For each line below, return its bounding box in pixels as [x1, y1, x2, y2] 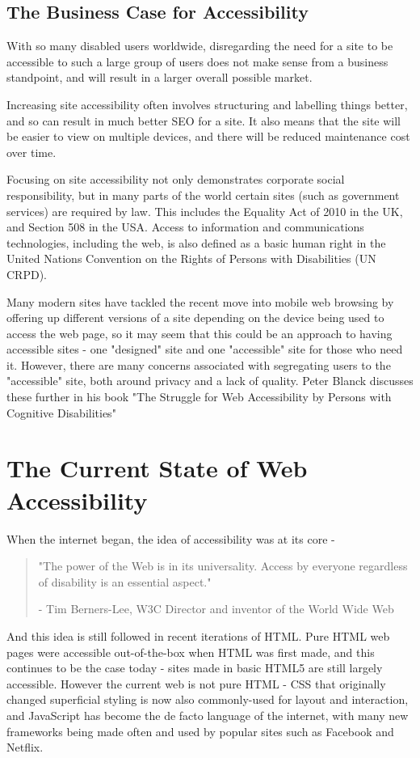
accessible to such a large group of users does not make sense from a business [6, 53, 388, 70]
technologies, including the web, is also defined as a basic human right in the [6, 234, 386, 251]
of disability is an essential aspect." [38, 573, 212, 590]
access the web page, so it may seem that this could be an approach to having [6, 324, 393, 341]
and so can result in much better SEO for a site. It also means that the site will [6, 112, 401, 129]
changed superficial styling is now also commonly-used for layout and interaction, [6, 691, 409, 708]
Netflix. [6, 739, 44, 756]
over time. [6, 143, 57, 160]
